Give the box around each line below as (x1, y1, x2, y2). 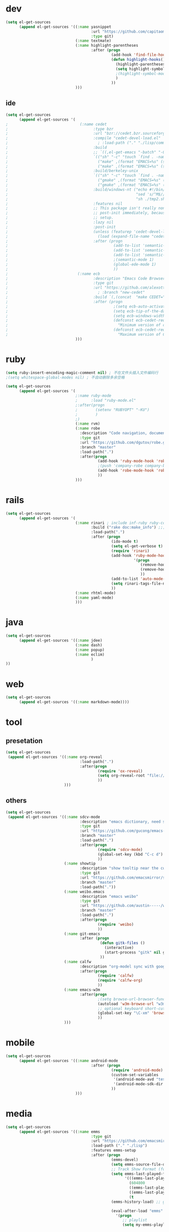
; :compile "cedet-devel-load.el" (6, 136, 161, 141)
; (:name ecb (6, 271, 100, 276)
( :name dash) (75, 642, 102, 647)
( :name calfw (64, 959, 92, 964)
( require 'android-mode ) (111, 1068, 163, 1073)
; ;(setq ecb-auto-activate (6, 304, 167, 309)
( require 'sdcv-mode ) (97, 847, 143, 852)
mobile (6, 1037, 35, 1049)
